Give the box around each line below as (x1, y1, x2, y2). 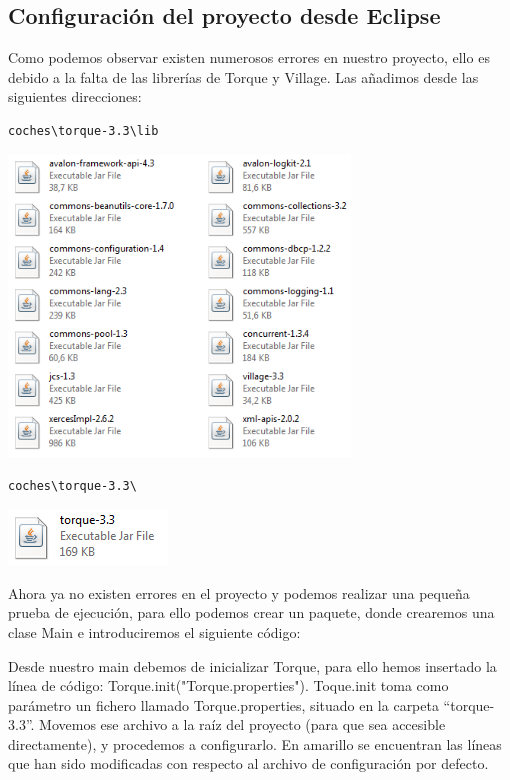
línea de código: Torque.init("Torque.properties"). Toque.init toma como (8, 675, 449, 696)
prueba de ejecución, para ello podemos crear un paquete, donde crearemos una (8, 602, 495, 623)
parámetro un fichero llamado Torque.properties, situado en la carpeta (8, 694, 439, 715)
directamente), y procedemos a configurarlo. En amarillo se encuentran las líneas (8, 733, 502, 754)
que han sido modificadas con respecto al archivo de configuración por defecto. (8, 753, 489, 774)
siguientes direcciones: (8, 86, 142, 107)
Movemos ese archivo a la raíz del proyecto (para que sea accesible (39, 714, 446, 735)
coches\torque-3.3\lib (8, 123, 159, 138)
